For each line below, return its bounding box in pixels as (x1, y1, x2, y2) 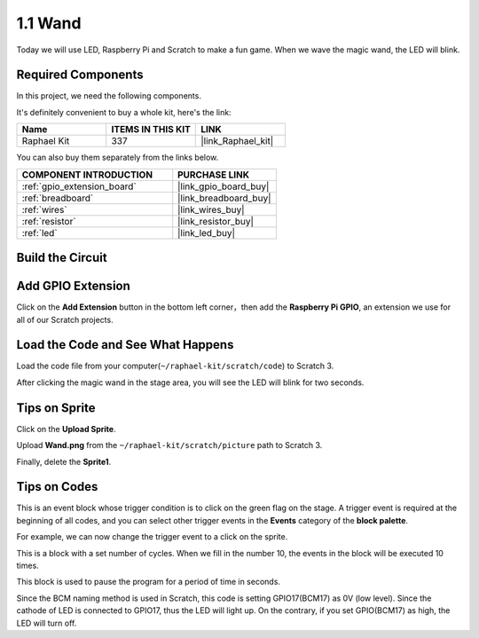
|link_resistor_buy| (177, 215, 255, 227)
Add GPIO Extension (16, 279, 130, 294)
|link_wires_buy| (177, 203, 245, 216)
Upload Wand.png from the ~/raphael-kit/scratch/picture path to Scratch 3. (16, 440, 323, 451)
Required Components (16, 67, 144, 83)
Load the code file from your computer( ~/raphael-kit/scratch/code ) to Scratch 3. (16, 360, 334, 372)
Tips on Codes (16, 479, 98, 494)
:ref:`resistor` (21, 215, 76, 227)
